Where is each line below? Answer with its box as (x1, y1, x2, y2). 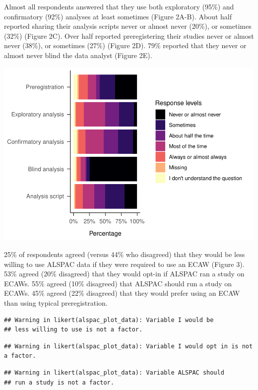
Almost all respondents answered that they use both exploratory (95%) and (4, 1, 234, 11)
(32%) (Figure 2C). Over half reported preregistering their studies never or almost (4, 30, 254, 41)
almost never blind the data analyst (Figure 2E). (4, 50, 152, 60)
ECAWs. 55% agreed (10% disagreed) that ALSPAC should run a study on (4, 278, 232, 288)
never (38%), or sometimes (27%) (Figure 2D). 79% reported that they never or (4, 40, 247, 51)
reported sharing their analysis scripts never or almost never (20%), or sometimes (4, 21, 252, 31)
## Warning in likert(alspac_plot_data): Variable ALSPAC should (4, 369, 224, 377)
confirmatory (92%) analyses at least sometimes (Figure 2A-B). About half (4, 11, 232, 21)
